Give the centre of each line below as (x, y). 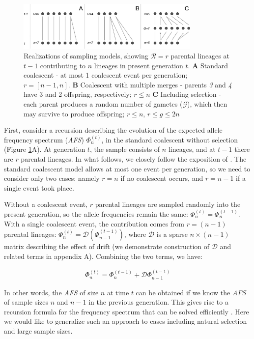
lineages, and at (192, 149)
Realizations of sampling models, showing (86, 56)
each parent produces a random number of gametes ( (103, 103)
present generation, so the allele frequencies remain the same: (96, 213)
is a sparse (172, 234)
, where (135, 234)
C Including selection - (187, 94)
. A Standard (208, 65)
